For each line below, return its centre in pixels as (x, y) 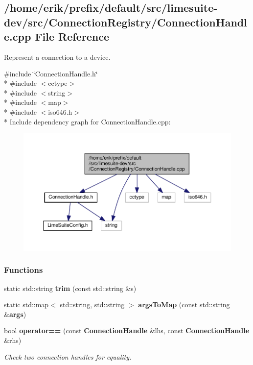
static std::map (26, 304)
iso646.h (60, 111)
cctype (58, 83)
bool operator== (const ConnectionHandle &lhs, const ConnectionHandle (127, 330)
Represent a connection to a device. (57, 57)
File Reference (72, 36)
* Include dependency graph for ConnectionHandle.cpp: (87, 121)
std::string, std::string (92, 304)
